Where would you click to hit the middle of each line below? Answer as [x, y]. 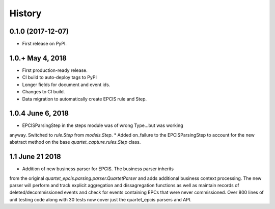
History [25, 13]
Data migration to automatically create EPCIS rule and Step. [85, 99]
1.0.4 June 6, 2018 [39, 113]
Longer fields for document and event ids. [66, 85]
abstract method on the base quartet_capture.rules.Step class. [75, 142]
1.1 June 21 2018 [35, 157]
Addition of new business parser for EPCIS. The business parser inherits [98, 169]
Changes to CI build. [44, 92]
